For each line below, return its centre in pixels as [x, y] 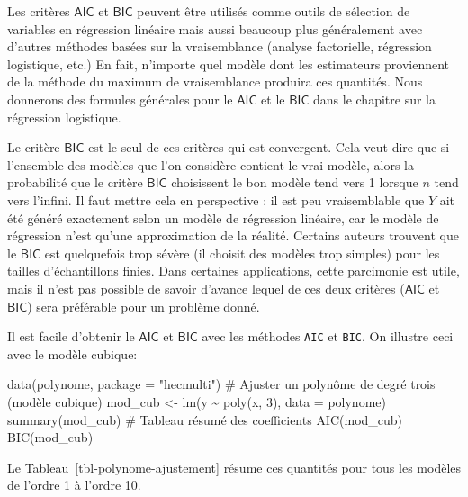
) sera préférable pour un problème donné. [144, 306]
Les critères [39, 11]
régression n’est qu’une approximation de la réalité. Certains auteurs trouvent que [233, 235]
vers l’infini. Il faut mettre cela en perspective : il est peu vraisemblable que [216, 199]
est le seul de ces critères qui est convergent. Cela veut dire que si [269, 147]
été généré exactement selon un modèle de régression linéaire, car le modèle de [223, 217]
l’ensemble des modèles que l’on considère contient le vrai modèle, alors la [211, 164]
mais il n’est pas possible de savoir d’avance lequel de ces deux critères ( [206, 288]
